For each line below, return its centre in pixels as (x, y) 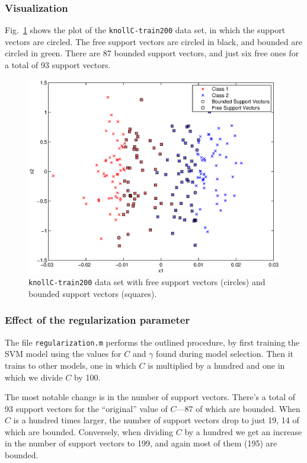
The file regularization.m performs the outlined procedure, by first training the (152, 342)
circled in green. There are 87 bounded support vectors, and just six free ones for (152, 53)
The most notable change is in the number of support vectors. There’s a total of (150, 397)
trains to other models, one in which (71, 365)
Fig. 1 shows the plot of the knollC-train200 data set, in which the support (145, 30)
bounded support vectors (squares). (93, 293)
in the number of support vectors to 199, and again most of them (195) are (141, 443)
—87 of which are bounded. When (238, 408)
